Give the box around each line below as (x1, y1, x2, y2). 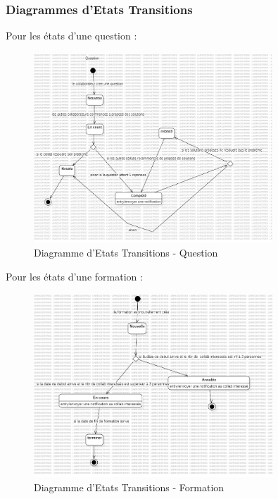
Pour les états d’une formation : (6, 269, 143, 283)
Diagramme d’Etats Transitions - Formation (34, 479, 225, 494)
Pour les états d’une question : (6, 28, 137, 43)
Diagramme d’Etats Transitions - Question (34, 245, 218, 259)
